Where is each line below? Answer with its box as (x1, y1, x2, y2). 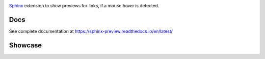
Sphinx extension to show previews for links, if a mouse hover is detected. (9, 3, 159, 8)
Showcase (9, 41, 42, 49)
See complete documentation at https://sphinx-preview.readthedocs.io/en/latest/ (9, 28, 173, 34)
